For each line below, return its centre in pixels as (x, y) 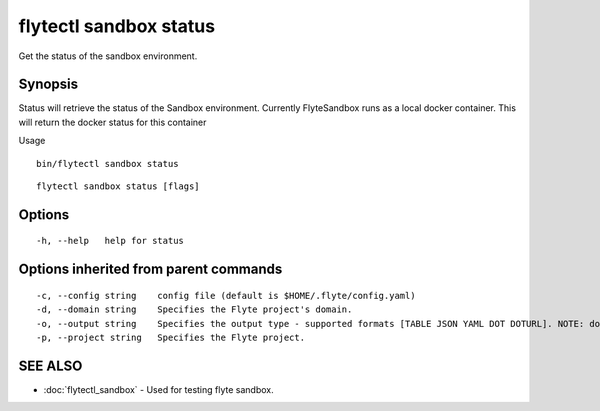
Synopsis (48, 84)
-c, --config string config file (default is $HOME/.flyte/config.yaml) (226, 295)
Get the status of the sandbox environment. (108, 56)
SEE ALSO (50, 365)
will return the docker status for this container (112, 122)
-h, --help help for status (110, 241)
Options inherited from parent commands (150, 269)
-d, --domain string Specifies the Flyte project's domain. (194, 309)
